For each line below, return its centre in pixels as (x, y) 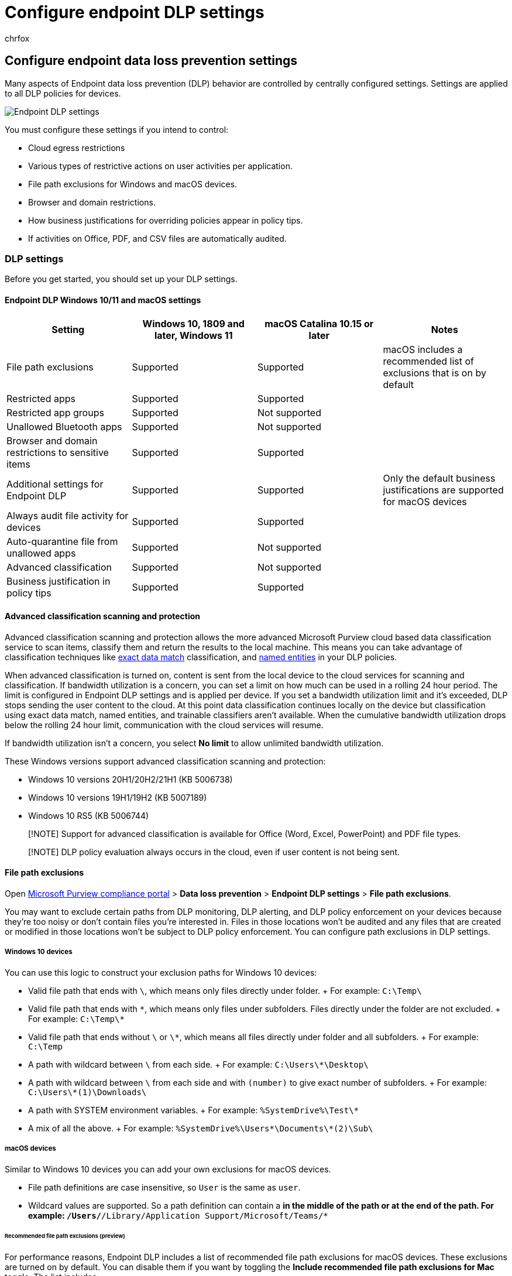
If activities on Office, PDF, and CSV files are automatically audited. (157, 238)
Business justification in (59, 581)
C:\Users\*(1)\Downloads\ (87, 1092)
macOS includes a (423, 349)
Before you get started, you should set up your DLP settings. (121, 279)
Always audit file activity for (68, 515)
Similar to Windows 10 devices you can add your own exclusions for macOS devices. (168, 1169)
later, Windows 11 (193, 335)
